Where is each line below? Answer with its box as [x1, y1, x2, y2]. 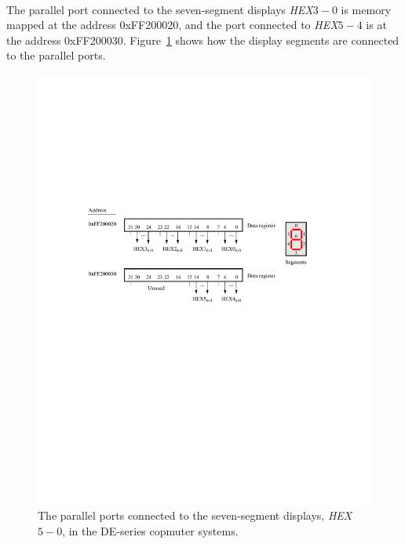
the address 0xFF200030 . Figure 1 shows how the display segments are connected [6, 31, 400, 48]
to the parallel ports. [6, 47, 106, 63]
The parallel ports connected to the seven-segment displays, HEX [38, 507, 352, 524]
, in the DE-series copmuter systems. [62, 523, 239, 539]
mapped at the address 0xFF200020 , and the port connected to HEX [6, 16, 338, 33]
